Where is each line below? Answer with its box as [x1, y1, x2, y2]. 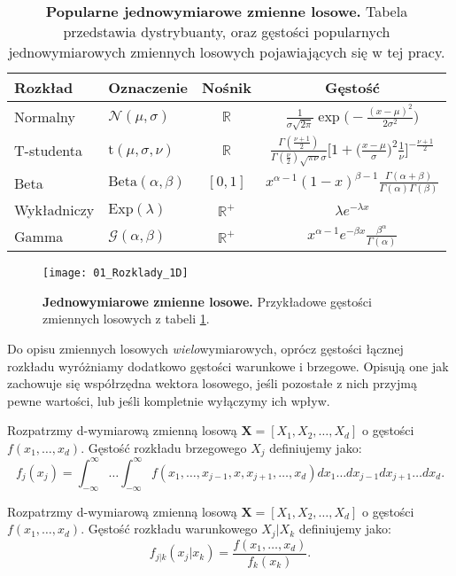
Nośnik [202, 77, 251, 97]
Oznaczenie [108, 77, 189, 97]
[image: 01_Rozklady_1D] [43, 267, 189, 280]
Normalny [14, 106, 75, 128]
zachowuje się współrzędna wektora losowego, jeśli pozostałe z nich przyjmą [7, 374, 417, 393]
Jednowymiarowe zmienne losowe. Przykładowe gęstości [43, 292, 372, 310]
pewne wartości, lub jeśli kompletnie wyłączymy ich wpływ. [7, 391, 330, 409]
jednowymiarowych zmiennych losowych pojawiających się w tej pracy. [8, 42, 445, 62]
